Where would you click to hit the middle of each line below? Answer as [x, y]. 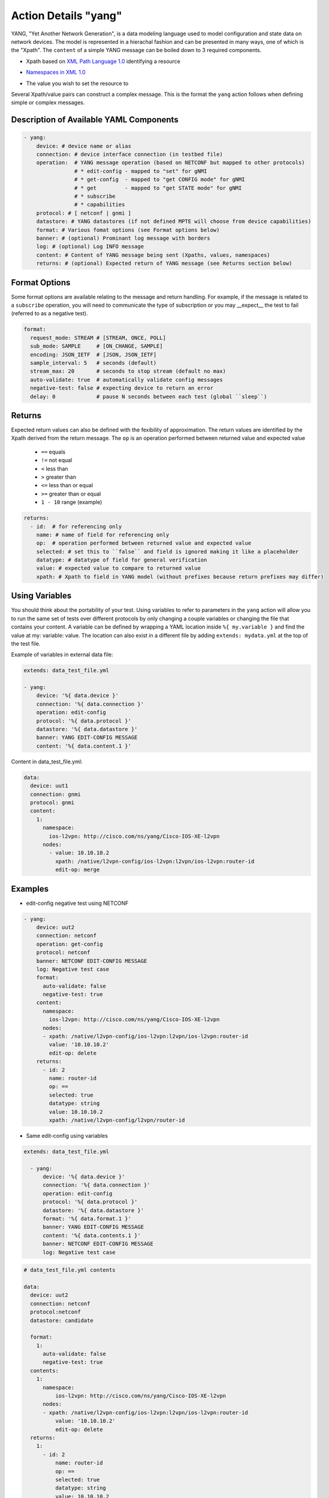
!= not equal [57, 460]
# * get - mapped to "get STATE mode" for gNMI [158, 188]
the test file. [26, 644]
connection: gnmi [55, 794]
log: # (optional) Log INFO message [90, 247]
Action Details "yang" [67, 16]
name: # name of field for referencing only [103, 534]
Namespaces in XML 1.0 [56, 73]
